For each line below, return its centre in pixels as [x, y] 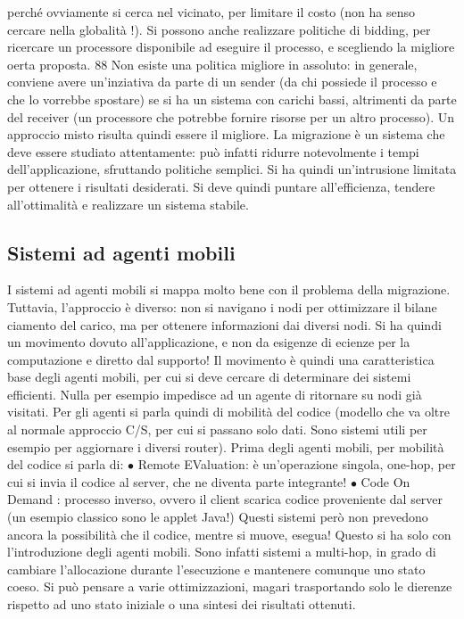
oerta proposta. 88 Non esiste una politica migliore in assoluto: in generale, [212, 64]
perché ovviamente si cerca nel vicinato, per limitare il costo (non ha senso [211, 12]
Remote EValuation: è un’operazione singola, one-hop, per [297, 464]
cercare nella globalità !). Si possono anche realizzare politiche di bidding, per [219, 29]
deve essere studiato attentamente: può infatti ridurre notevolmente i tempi [213, 151]
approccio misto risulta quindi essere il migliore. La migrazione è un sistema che [226, 134]
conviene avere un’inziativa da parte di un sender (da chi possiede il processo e [222, 82]
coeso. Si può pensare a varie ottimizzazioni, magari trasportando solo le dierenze [230, 586]
